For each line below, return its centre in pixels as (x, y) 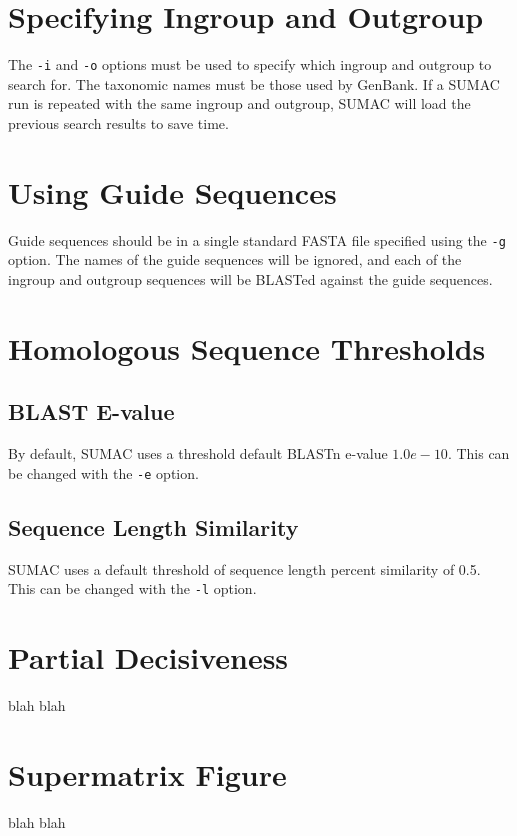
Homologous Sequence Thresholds (247, 347)
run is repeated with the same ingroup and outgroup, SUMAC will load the (239, 103)
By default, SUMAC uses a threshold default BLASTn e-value (198, 453)
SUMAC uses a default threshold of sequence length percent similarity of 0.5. (244, 568)
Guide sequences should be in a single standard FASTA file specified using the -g (257, 239)
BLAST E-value (91, 411)
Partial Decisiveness (148, 657)
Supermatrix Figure (147, 773)
